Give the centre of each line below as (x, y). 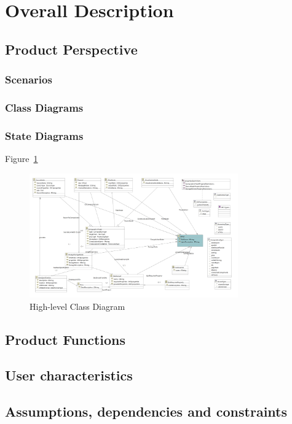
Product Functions (65, 339)
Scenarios (29, 79)
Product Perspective (71, 49)
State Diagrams (44, 135)
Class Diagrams (44, 107)
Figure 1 (22, 159)
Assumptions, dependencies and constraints (146, 411)
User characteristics (69, 375)
